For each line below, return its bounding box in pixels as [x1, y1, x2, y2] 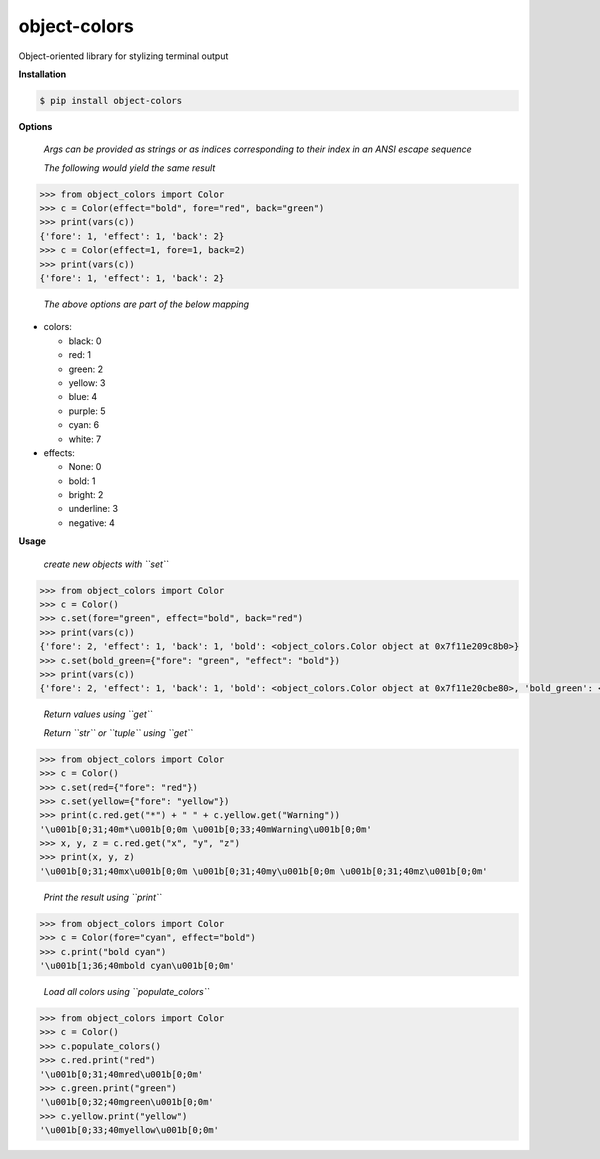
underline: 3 [68, 503, 119, 515]
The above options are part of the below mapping [43, 298, 250, 310]
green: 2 [68, 363, 104, 375]
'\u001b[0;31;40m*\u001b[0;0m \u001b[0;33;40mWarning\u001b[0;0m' [39, 823, 372, 835]
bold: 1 [68, 475, 96, 487]
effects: [43, 446, 75, 459]
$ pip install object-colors [39, 95, 183, 106]
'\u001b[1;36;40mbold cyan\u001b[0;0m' [39, 960, 235, 971]
